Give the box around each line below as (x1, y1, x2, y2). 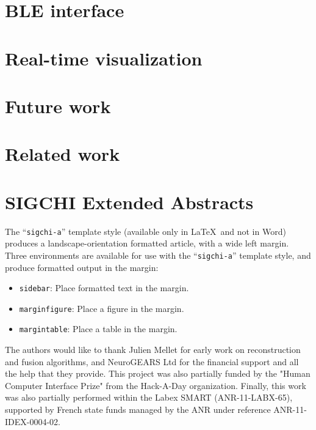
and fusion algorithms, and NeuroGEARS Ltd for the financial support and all (5, 355, 299, 368)
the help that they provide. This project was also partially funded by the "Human (5, 367, 311, 380)
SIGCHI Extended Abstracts (5, 189, 254, 214)
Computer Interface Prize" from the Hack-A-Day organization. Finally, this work (5, 379, 306, 391)
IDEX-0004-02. (5, 415, 60, 428)
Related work (5, 141, 120, 166)
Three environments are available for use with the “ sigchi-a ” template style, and (5, 248, 311, 261)
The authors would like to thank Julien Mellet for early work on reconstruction (5, 343, 301, 356)
